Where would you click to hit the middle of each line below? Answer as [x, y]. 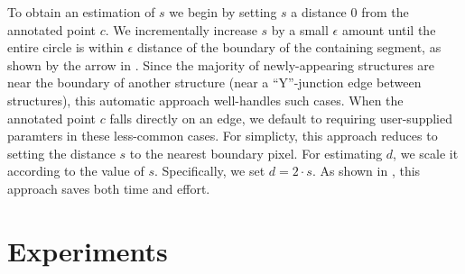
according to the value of [76, 171]
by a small [300, 29]
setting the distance [61, 153]
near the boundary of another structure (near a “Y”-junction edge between [214, 82]
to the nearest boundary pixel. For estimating [256, 153]
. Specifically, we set [209, 171]
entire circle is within [65, 47]
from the [385, 12]
